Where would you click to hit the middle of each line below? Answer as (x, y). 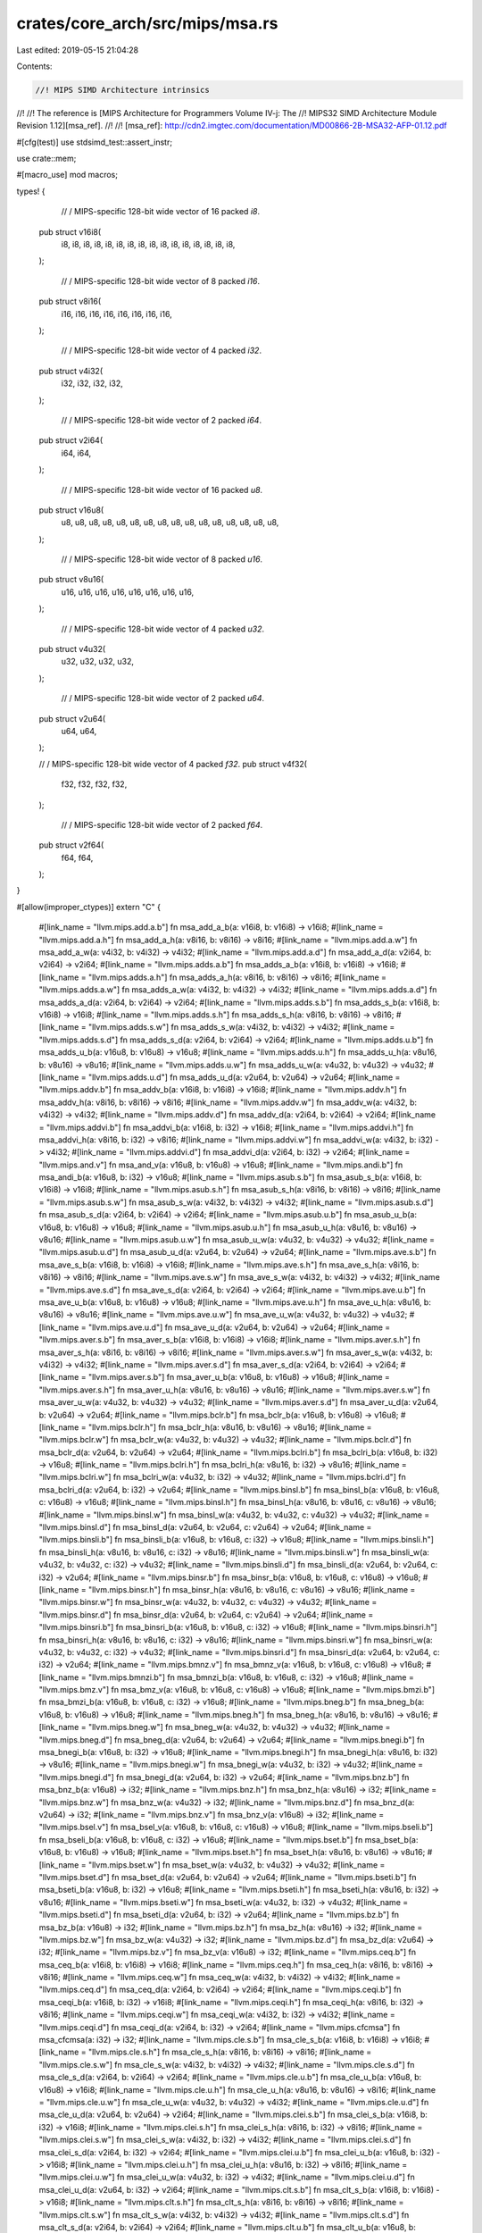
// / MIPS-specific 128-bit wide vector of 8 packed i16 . (161, 280)
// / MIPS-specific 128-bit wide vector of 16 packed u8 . (162, 489)
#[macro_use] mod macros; (67, 175)
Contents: (34, 66)
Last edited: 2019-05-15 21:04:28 (78, 50)
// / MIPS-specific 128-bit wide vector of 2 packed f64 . (162, 824)
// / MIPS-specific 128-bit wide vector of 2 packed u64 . (163, 698)
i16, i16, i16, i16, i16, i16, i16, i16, (117, 314)
